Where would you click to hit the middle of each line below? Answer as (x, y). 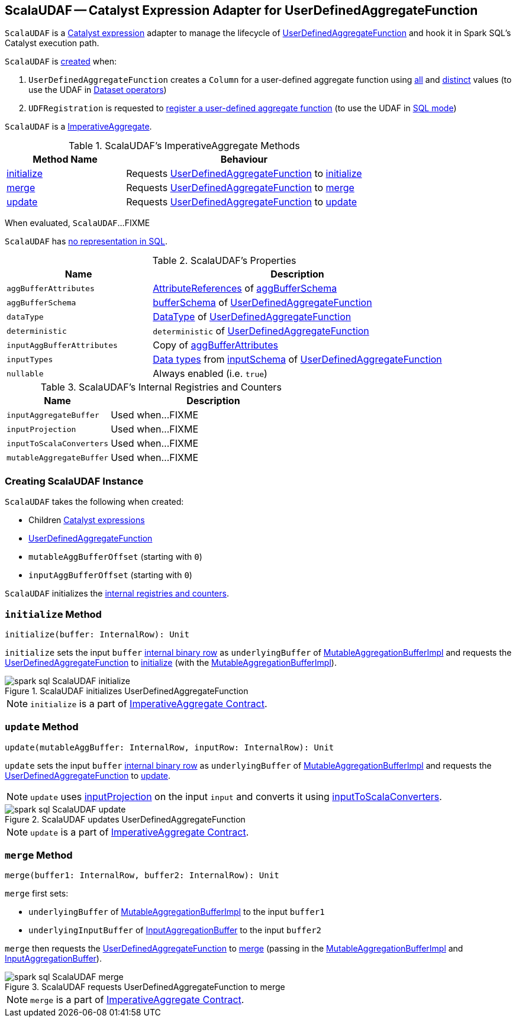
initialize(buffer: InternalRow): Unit (97, 634)
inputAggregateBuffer (53, 415)
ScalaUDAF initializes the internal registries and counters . (117, 594)
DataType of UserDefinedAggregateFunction (252, 317)
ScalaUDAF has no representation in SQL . (86, 241)
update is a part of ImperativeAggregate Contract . (140, 832)
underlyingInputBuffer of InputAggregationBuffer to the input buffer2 (175, 930)
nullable (25, 373)
